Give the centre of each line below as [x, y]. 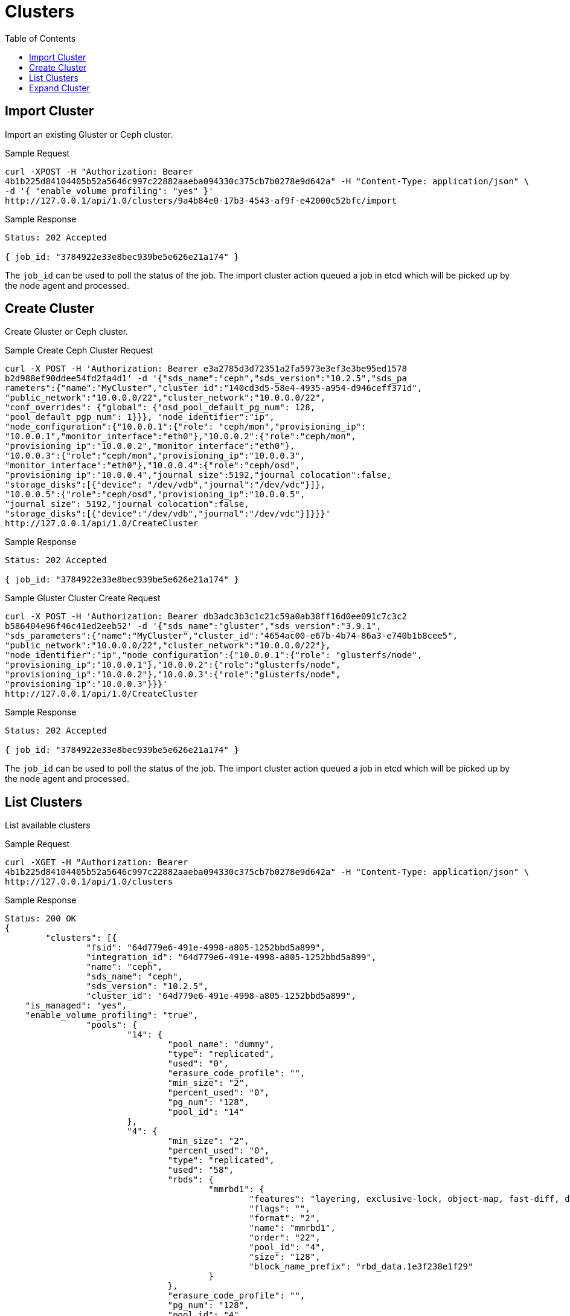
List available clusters [48, 825]
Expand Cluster [59, 88]
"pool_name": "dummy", [221, 1044]
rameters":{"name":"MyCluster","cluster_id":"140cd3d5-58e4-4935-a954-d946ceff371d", [214, 388]
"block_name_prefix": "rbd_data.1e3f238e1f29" [361, 1267]
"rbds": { [191, 1180]
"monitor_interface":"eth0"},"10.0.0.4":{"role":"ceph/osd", [152, 466]
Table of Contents [40, 38]
